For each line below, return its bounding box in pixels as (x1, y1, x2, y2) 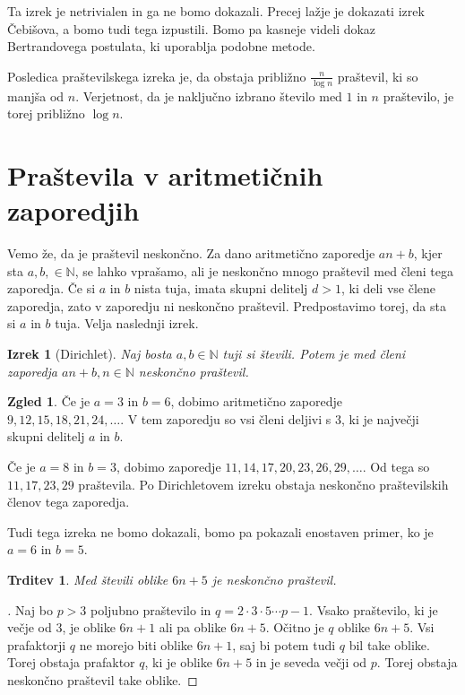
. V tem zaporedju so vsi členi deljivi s (120, 409, 332, 428)
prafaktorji (7, 635, 66, 654)
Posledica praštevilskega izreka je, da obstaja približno (7, 66, 306, 85)
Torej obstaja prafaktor (7, 653, 135, 672)
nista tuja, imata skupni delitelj (133, 279, 308, 298)
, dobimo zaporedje (116, 457, 221, 476)
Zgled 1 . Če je (7, 392, 90, 411)
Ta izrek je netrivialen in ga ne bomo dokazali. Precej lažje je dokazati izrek (7, 2, 425, 20)
